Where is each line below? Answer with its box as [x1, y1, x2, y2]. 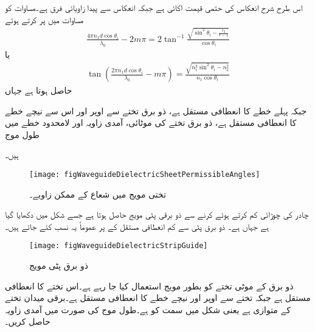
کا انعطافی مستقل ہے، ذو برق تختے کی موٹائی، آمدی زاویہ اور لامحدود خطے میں [5, 116, 297, 129]
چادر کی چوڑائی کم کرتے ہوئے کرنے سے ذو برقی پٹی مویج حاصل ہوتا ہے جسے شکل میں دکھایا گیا [5, 208, 309, 221]
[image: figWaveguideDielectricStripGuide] [29, 241, 208, 251]
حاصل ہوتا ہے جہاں [5, 84, 72, 97]
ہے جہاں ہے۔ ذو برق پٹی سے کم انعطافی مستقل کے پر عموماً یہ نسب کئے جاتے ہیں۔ [5, 220, 269, 232]
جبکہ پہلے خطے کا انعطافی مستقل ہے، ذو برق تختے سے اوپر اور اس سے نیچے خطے [5, 104, 307, 117]
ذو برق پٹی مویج [29, 259, 88, 272]
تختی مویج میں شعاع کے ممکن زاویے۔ [29, 187, 167, 200]
